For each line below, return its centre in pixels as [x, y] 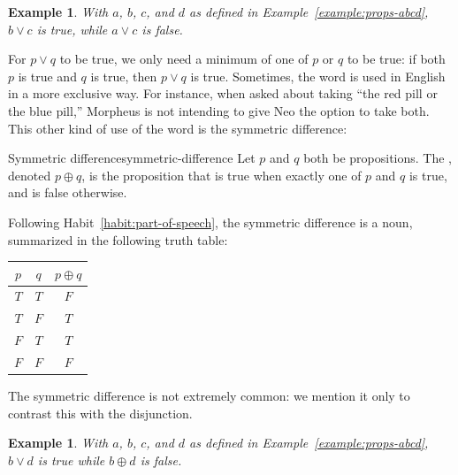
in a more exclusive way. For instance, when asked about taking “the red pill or [223, 93]
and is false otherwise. [68, 192]
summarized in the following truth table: [118, 239]
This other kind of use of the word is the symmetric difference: [178, 128]
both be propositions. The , [378, 158]
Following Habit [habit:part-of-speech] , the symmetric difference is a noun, [210, 222]
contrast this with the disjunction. [100, 413]
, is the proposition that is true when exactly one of [221, 175]
